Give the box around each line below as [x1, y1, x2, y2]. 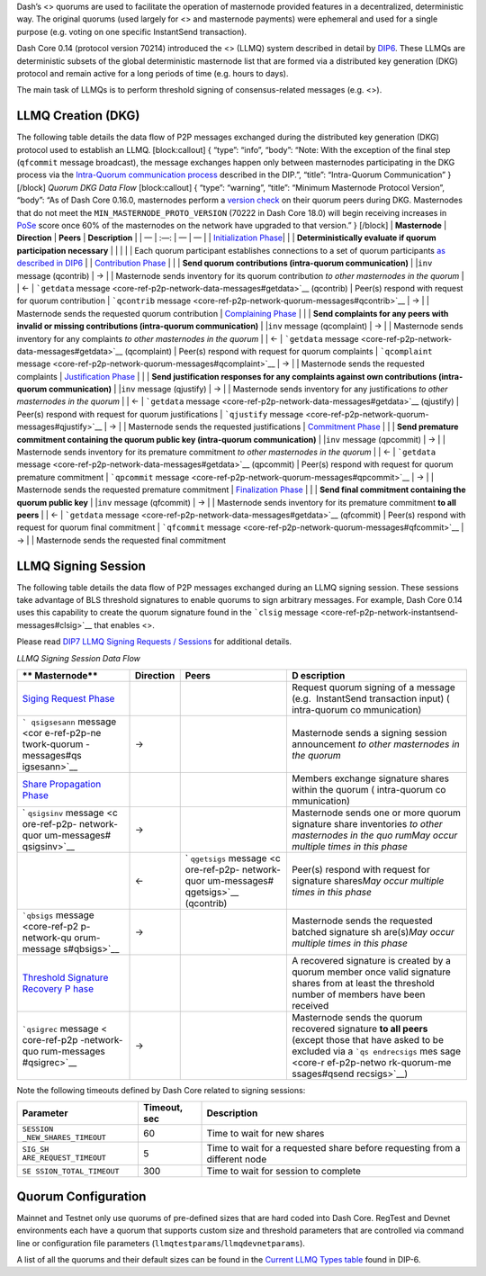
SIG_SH [22, 1145, 49, 1155]
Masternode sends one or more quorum [291, 806, 461, 819]
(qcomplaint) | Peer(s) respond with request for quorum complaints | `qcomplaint [124, 346, 433, 356]
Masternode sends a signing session [291, 727, 447, 739]
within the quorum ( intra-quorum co [291, 784, 446, 795]
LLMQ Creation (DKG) [16, 108, 140, 123]
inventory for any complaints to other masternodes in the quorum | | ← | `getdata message [16, 333, 359, 344]
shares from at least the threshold [291, 977, 436, 989]
